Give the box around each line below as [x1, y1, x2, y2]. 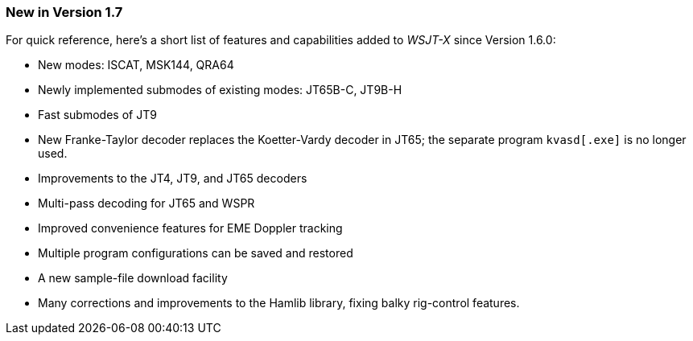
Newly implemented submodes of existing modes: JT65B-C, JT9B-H [38, 83, 402, 97]
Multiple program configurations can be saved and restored [38, 246, 353, 261]
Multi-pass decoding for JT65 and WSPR [38, 196, 255, 211]
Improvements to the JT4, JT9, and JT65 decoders [38, 171, 307, 186]
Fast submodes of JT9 [38, 108, 157, 122]
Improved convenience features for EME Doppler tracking [38, 221, 343, 236]
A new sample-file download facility [38, 271, 228, 286]
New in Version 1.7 [6, 4, 123, 20]
